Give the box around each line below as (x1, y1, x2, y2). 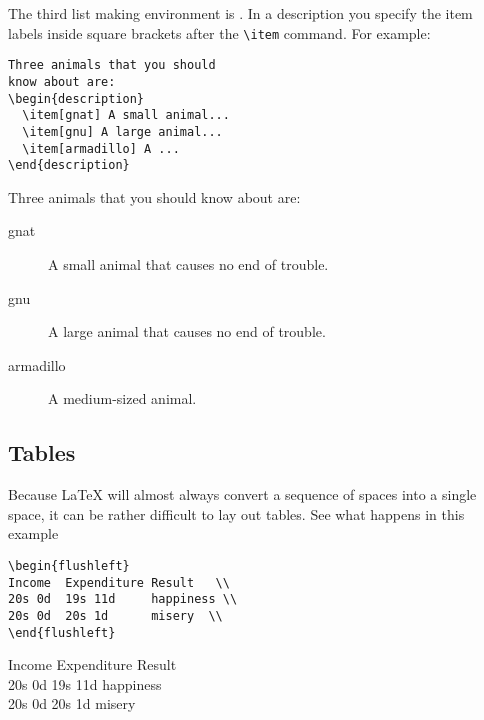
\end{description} (8, 158, 130, 173)
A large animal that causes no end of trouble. (48, 321, 326, 342)
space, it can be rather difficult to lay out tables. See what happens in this (8, 503, 465, 524)
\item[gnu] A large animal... (22, 124, 223, 139)
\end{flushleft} (8, 625, 116, 640)
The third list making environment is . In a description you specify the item (8, 3, 473, 23)
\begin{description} (8, 91, 145, 106)
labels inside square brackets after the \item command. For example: (8, 22, 431, 43)
